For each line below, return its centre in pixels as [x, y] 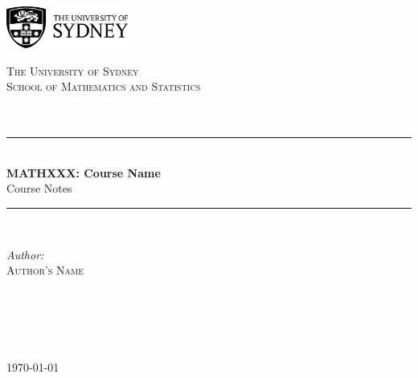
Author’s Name [45, 270]
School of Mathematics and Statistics [104, 86]
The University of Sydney [73, 70]
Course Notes [39, 188]
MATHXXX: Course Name [84, 172]
